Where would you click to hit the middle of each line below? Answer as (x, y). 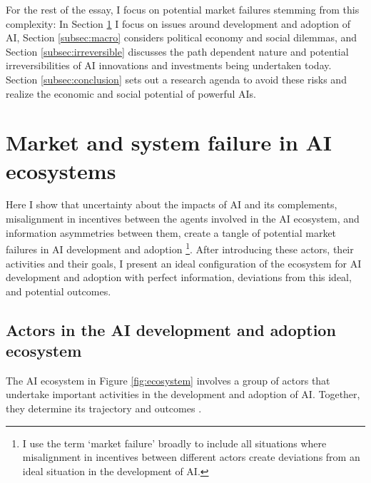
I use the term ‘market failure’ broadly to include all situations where (174, 443)
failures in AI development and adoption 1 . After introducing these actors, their (180, 248)
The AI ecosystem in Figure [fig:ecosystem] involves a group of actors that (168, 380)
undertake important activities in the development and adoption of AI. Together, (183, 394)
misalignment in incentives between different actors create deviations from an (191, 457)
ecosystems (61, 170)
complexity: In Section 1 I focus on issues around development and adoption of (178, 23)
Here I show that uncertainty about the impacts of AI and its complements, (172, 204)
